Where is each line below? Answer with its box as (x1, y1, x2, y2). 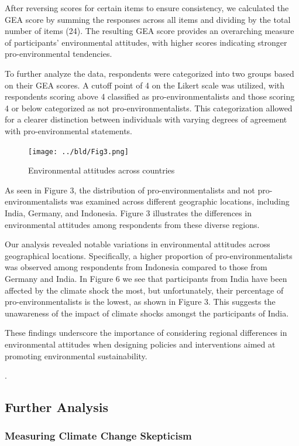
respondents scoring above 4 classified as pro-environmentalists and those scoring (5, 90, 295, 103)
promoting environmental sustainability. (5, 349, 147, 362)
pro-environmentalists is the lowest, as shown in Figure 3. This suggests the (5, 295, 276, 308)
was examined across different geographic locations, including (70, 195, 290, 207)
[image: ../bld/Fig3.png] (28, 147, 129, 156)
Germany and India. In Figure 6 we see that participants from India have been (5, 272, 287, 284)
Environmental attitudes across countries (28, 164, 175, 176)
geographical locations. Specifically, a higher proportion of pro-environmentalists (5, 249, 293, 261)
